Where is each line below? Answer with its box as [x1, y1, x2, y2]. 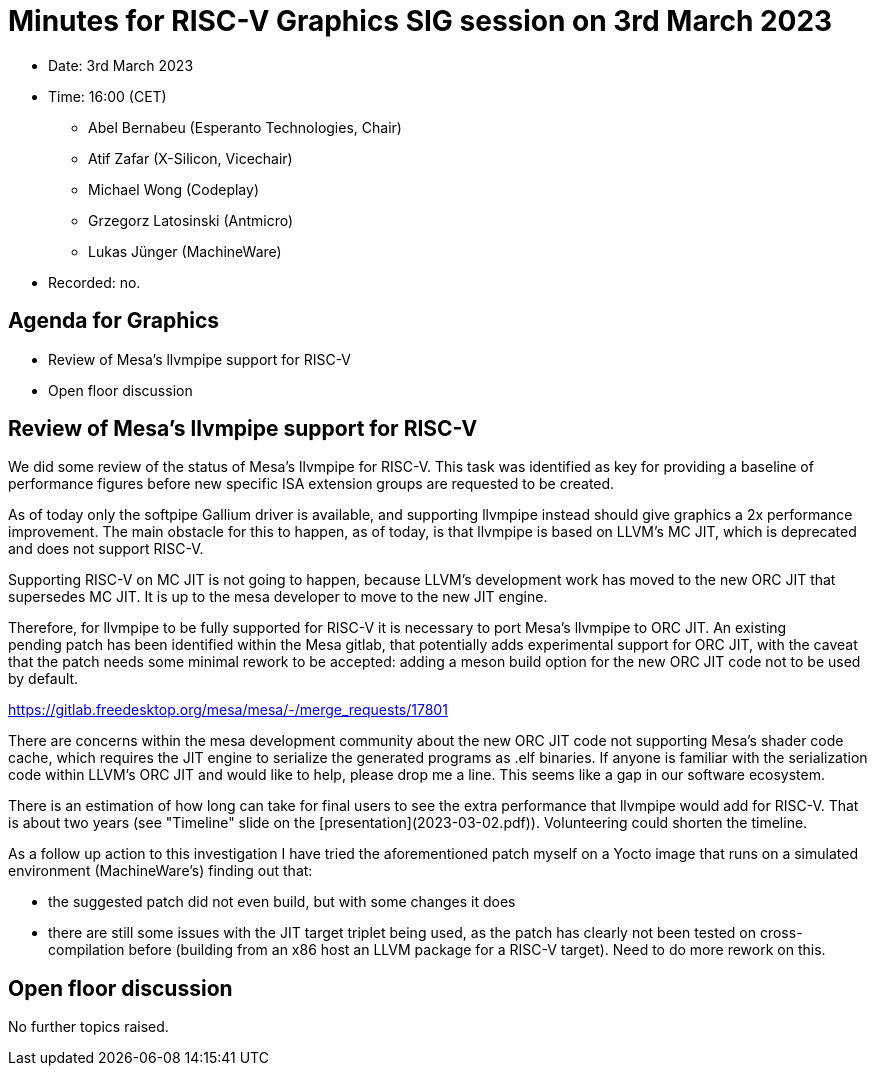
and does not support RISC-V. [8, 540, 204, 558]
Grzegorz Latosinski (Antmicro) [88, 211, 294, 229]
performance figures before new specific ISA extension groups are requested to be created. [8, 475, 615, 493]
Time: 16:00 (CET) [48, 87, 167, 105]
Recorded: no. [48, 273, 141, 291]
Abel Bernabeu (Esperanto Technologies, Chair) [88, 118, 402, 136]
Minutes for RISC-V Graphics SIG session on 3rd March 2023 [8, 4, 833, 38]
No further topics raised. [8, 1018, 169, 1036]
